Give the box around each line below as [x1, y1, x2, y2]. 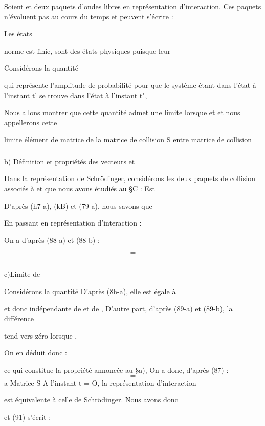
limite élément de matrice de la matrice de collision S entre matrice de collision [4, 134, 252, 145]
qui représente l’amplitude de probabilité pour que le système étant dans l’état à [4, 79, 256, 90]
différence [4, 313, 34, 324]
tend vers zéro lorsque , [4, 330, 77, 341]
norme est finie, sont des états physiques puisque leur [4, 45, 171, 56]
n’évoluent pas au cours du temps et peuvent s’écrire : [4, 11, 173, 21]
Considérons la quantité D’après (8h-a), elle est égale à [4, 285, 176, 296]
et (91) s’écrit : [4, 411, 51, 422]
